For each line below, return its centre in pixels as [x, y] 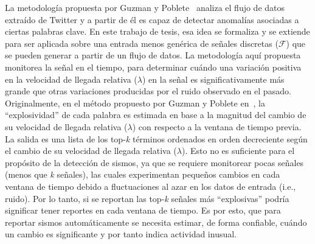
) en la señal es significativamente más [213, 79]
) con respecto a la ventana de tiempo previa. [217, 126]
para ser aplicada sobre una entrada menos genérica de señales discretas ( [142, 43]
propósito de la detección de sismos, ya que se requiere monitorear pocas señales [154, 162]
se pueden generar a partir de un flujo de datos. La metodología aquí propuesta [153, 55]
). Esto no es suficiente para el [238, 151]
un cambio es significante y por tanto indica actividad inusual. [121, 234]
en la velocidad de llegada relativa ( [71, 79]
